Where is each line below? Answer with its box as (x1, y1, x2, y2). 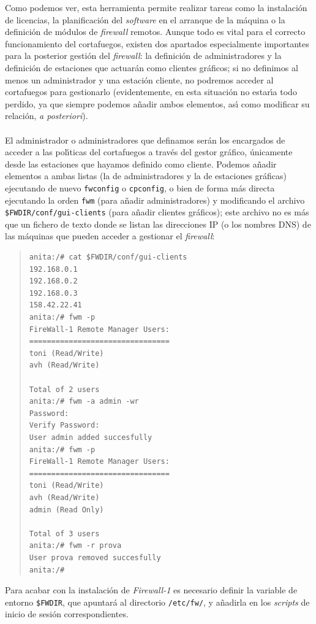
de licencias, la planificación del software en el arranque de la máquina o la (5, 13, 285, 26)
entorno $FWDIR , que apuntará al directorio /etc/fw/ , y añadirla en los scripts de (5, 595, 310, 608)
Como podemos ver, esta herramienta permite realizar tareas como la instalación (5, 1, 307, 13)
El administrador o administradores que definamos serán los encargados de (5, 133, 285, 146)
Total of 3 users (29, 529, 100, 538)
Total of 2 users (29, 385, 100, 394)
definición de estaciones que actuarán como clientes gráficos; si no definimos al (5, 61, 298, 74)
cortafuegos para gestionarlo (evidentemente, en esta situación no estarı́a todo (5, 85, 297, 98)
